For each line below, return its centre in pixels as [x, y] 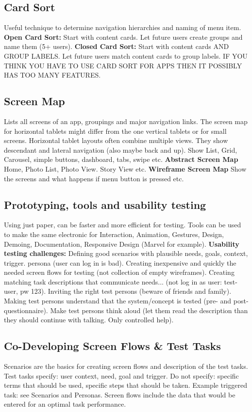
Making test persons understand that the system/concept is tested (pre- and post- [126, 301]
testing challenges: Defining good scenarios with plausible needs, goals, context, [126, 253]
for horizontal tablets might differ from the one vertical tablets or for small [115, 131]
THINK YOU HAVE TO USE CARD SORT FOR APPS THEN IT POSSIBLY [123, 65]
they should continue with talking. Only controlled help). [89, 320]
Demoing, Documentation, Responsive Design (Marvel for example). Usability [122, 244]
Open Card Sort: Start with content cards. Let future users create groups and [123, 37]
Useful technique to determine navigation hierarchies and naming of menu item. [123, 27]
